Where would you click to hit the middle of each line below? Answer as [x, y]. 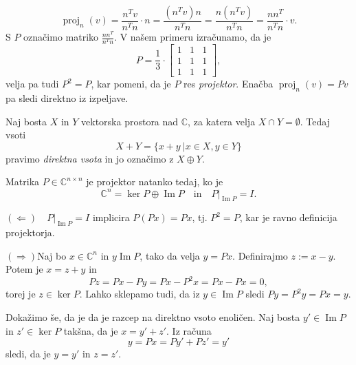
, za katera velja [222, 121]
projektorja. [30, 232]
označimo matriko [61, 37]
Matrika [23, 181]
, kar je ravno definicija [288, 217]
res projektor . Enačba [229, 84]
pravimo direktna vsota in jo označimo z [90, 158]
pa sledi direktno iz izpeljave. [67, 98]
